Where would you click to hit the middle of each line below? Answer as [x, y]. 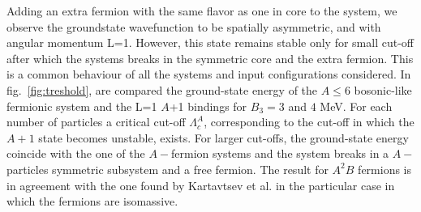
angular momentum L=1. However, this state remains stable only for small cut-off [210, 42]
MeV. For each [356, 106]
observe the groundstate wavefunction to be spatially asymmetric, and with [194, 26]
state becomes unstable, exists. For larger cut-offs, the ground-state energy [223, 137]
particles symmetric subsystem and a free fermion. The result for [168, 169]
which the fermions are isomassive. [92, 201]
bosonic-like [383, 89]
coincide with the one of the [76, 153]
